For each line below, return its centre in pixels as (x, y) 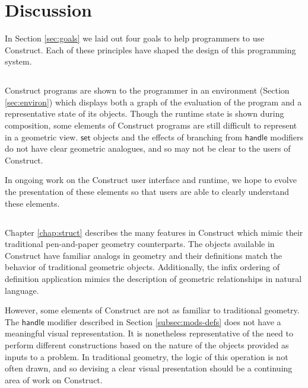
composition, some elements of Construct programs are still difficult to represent (151, 125)
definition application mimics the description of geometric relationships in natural (153, 278)
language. (22, 290)
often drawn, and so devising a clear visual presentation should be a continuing (149, 368)
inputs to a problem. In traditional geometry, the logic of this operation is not (147, 356)
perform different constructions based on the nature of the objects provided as (147, 344)
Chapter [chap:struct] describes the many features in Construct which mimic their (154, 232)
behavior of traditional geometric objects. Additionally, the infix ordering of (142, 267)
